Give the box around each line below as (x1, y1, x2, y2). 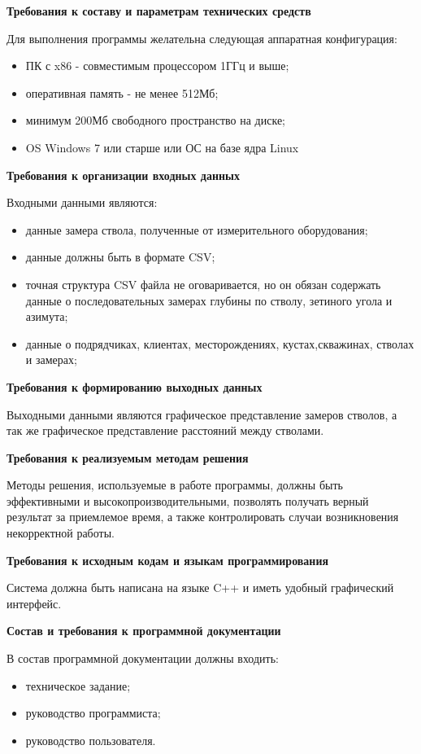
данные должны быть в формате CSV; (25, 248, 215, 265)
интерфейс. (7, 594, 62, 612)
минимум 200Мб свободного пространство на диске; (25, 112, 285, 129)
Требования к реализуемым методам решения (7, 449, 249, 466)
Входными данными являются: (7, 194, 158, 211)
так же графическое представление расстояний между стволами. (7, 422, 324, 439)
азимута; (25, 308, 68, 325)
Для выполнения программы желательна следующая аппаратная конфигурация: (7, 29, 397, 46)
